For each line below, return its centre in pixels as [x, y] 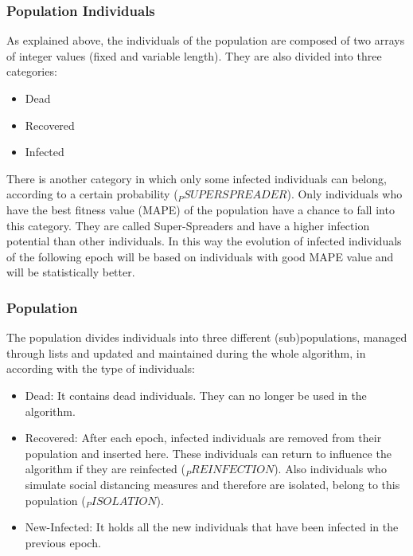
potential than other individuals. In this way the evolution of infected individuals [204, 241]
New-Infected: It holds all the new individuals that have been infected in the [212, 527]
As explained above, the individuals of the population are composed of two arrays [206, 40]
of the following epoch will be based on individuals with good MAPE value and [200, 256]
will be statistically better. [71, 272]
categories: [32, 71]
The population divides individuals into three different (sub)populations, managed [207, 337]
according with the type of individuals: [101, 368]
